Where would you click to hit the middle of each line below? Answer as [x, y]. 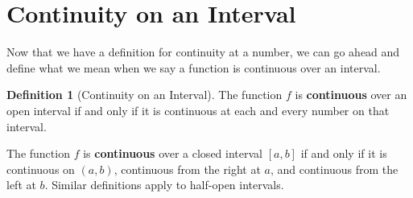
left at [21, 185]
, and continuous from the [334, 169]
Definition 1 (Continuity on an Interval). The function [145, 95]
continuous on [41, 169]
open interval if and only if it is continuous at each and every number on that [198, 110]
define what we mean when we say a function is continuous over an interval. [194, 67]
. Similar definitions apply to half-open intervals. [164, 185]
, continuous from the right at [187, 169]
